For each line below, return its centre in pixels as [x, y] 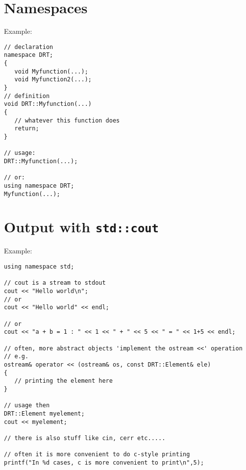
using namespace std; [39, 267]
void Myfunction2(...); [53, 80]
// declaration [29, 47]
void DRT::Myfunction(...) [48, 104]
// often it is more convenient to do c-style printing [97, 455]
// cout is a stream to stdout [55, 283]
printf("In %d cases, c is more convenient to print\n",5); [104, 462]
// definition [27, 96]
